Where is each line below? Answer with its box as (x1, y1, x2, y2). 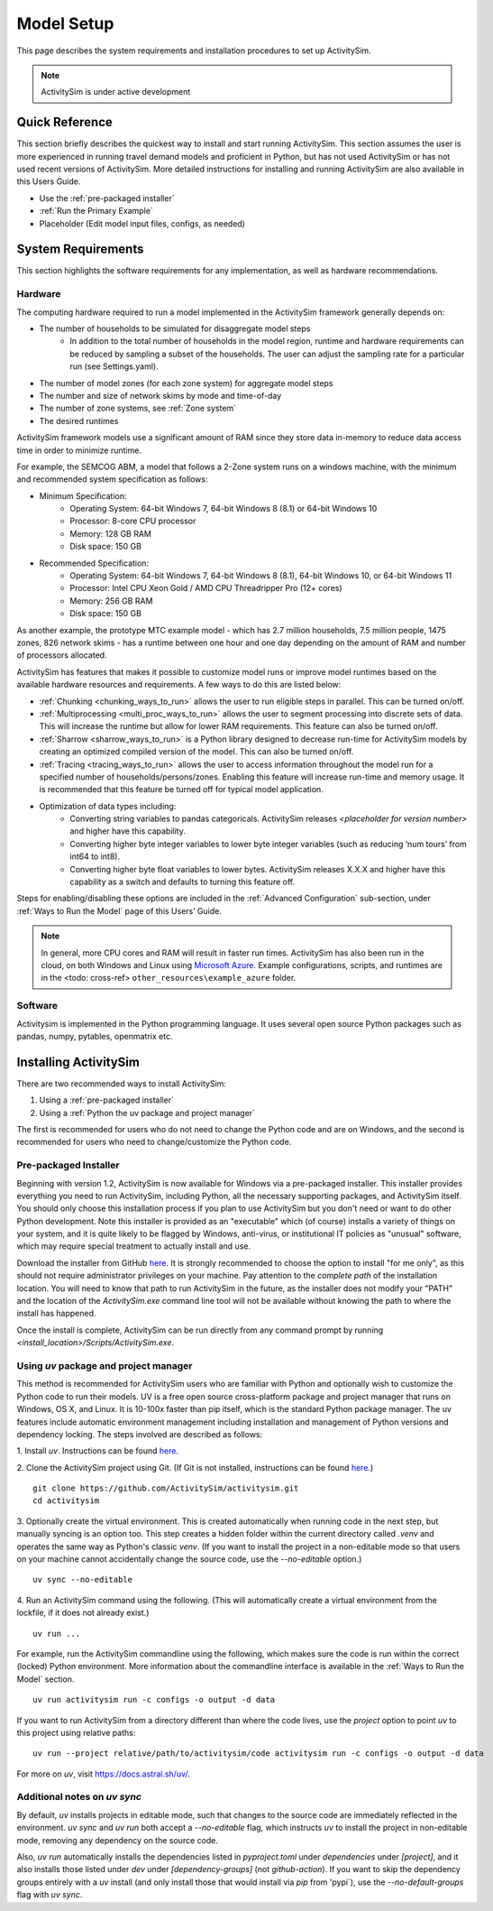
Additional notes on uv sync (16, 1791, 142, 1804)
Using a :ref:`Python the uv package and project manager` (39, 1107, 256, 1118)
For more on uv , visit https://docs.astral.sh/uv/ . (16, 1768, 191, 1779)
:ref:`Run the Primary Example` (39, 206, 153, 217)
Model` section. (16, 1674, 75, 1685)
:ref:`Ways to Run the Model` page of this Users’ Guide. (16, 905, 223, 916)
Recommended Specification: (39, 558, 149, 568)
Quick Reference (16, 115, 113, 130)
